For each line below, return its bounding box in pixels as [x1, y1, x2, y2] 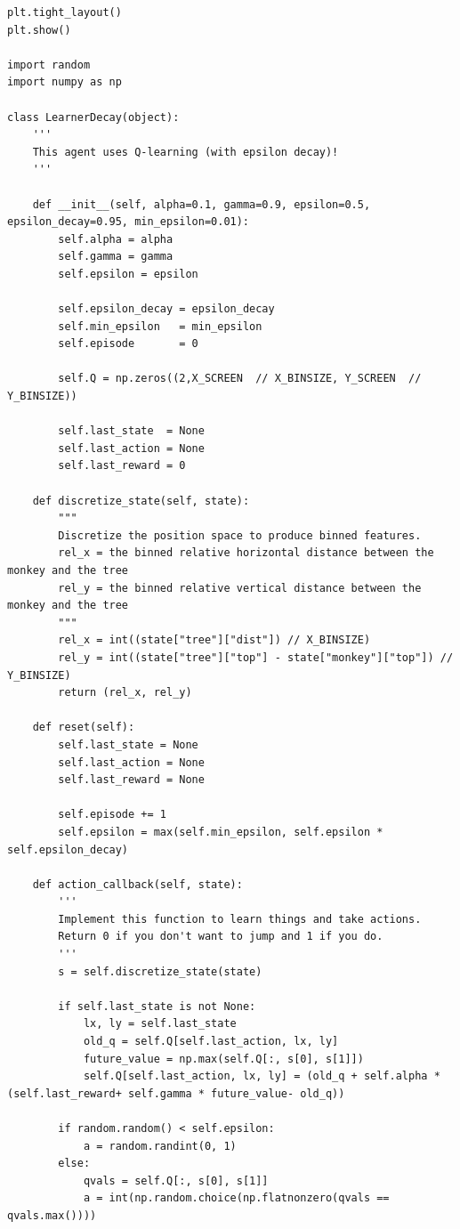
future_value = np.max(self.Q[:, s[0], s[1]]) [83, 1052, 364, 1065]
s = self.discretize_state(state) [58, 965, 262, 978]
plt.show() [7, 23, 71, 36]
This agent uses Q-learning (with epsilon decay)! [32, 145, 339, 158]
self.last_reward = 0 [58, 459, 186, 473]
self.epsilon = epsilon [58, 267, 198, 280]
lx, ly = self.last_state [83, 1017, 237, 1031]
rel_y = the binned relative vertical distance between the [58, 581, 422, 594]
